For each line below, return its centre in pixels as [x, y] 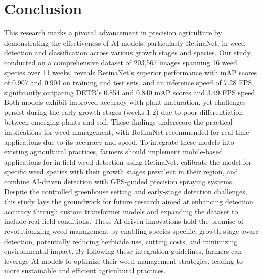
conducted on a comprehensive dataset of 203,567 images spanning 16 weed [121, 62]
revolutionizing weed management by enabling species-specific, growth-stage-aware [131, 231]
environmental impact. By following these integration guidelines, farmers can [123, 251]
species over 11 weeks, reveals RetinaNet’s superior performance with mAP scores [131, 72]
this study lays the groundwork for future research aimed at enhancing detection [129, 201]
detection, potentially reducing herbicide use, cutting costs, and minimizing [121, 241]
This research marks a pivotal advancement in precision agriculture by [113, 33]
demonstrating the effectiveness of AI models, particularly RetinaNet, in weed [125, 42]
